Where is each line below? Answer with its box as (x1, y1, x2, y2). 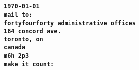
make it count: (4, 60, 54, 68)
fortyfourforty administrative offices (4, 19, 136, 27)
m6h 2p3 (4, 52, 29, 60)
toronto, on (4, 35, 43, 43)
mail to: (4, 11, 33, 18)
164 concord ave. (4, 28, 61, 35)
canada (4, 44, 25, 51)
